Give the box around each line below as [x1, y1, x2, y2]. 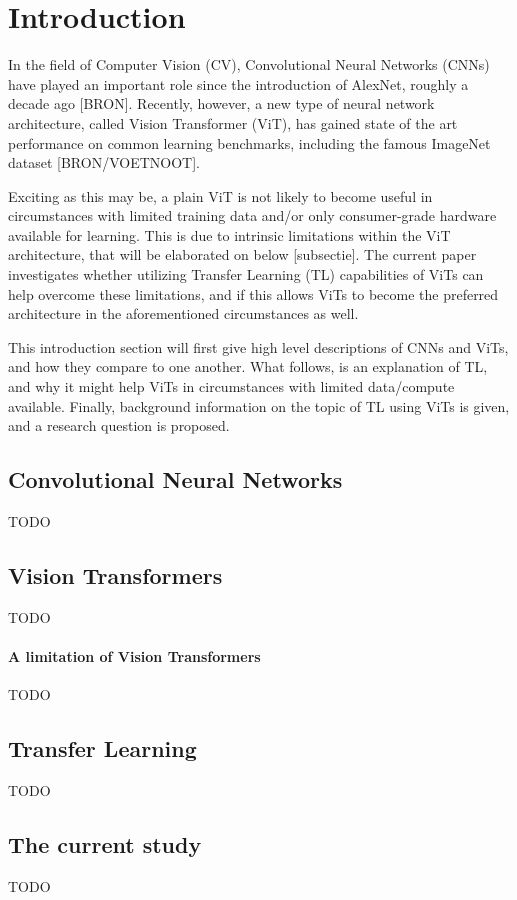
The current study [8, 828, 202, 859]
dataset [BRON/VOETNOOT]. [8, 152, 200, 173]
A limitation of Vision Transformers [8, 646, 261, 666]
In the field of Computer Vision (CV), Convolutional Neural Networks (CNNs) [8, 54, 490, 75]
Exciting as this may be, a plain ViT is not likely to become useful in [8, 185, 433, 206]
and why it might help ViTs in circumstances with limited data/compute [8, 376, 455, 397]
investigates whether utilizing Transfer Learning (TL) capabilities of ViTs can [8, 264, 484, 285]
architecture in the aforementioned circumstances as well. [8, 303, 359, 324]
